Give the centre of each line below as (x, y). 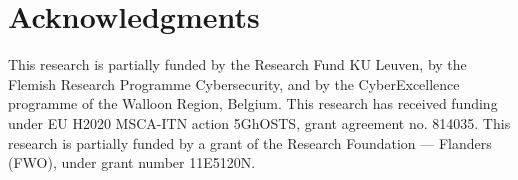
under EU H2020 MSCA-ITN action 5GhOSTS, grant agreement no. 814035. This (259, 122)
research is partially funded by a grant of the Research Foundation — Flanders (250, 142)
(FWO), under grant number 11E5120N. (132, 162)
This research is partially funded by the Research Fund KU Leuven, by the (237, 64)
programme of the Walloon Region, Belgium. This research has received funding (253, 103)
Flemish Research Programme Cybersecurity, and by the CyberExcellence (234, 83)
